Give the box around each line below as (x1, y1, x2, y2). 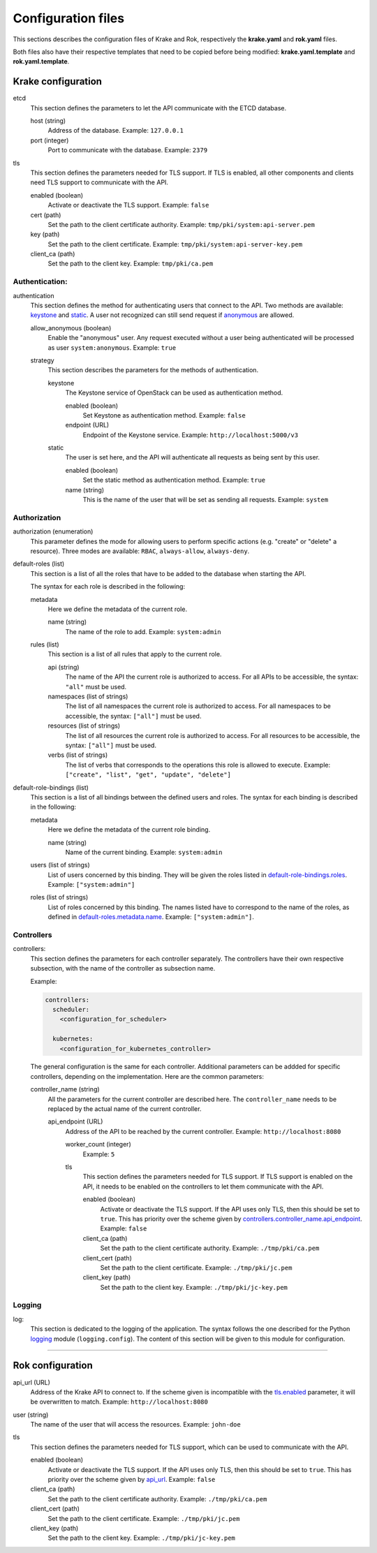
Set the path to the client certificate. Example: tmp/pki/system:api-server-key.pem (47, 240, 303, 248)
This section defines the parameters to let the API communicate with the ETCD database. (30, 103, 287, 112)
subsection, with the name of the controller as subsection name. (30, 964, 216, 973)
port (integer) (30, 136, 69, 145)
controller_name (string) (30, 1085, 101, 1094)
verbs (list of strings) (47, 751, 108, 759)
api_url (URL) (13, 1378, 50, 1386)
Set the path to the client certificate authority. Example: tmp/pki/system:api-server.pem (47, 220, 316, 228)
